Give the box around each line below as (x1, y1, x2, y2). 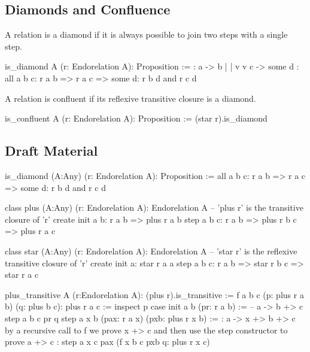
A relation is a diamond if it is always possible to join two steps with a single (5, 28, 288, 41)
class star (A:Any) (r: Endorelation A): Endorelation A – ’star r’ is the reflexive (5, 244, 297, 257)
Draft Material (5, 141, 98, 160)
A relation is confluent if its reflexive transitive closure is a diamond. (5, 92, 256, 104)
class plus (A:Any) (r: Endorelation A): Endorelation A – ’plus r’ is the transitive (5, 201, 303, 214)
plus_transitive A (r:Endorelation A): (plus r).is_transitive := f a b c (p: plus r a (5, 288, 304, 301)
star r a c (5, 268, 39, 281)
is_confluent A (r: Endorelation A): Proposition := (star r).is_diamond (5, 112, 268, 125)
